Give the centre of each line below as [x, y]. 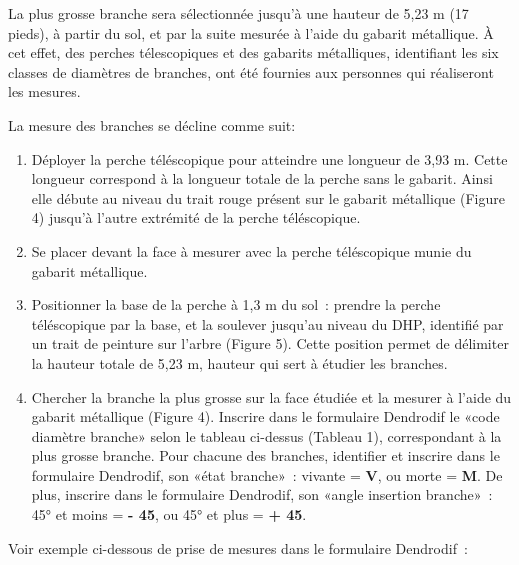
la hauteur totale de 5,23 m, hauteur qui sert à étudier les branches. [239, 362]
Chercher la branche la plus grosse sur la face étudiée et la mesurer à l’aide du [271, 396]
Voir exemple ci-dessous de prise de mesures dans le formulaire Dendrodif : [238, 547]
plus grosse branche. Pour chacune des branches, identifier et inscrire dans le [265, 455]
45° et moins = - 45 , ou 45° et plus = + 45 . [169, 514]
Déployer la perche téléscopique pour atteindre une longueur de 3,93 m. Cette [269, 158]
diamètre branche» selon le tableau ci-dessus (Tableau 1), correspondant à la [266, 435]
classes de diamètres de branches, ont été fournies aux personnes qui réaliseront [251, 71]
